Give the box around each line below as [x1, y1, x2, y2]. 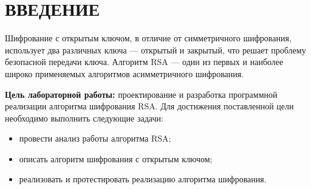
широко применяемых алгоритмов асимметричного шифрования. [5, 67, 244, 80]
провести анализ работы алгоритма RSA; [19, 132, 171, 145]
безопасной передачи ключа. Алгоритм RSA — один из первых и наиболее [5, 55, 284, 68]
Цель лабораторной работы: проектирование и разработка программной [5, 88, 278, 100]
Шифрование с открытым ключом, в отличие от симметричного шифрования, [5, 32, 292, 44]
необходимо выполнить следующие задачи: [5, 111, 163, 124]
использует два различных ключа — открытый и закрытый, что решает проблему [5, 43, 306, 56]
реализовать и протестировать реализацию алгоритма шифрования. [19, 173, 267, 185]
